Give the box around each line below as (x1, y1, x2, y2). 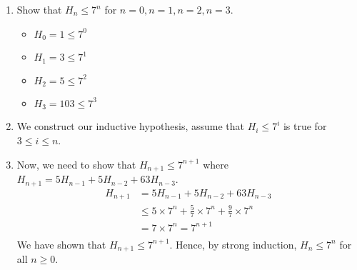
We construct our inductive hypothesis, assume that (16, 119, 244, 134)
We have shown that (16, 236, 106, 251)
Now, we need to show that (16, 156, 136, 171)
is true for (283, 119, 327, 134)
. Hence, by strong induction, (169, 236, 297, 251)
